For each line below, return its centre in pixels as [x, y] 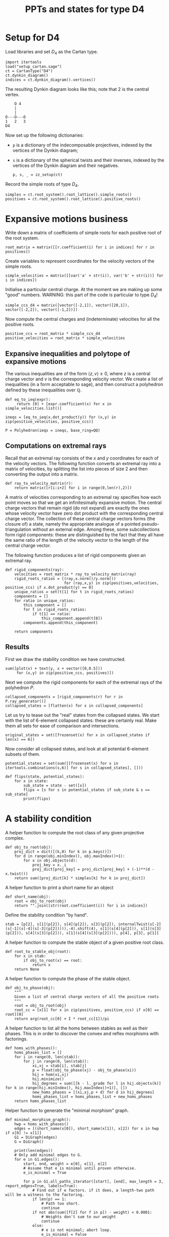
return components [34, 632]
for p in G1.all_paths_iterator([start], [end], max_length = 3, [94, 1182]
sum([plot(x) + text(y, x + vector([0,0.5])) [54, 668]
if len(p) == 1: [49, 1199]
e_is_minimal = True [45, 1172]
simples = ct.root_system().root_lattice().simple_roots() [69, 194]
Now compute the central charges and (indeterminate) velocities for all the [82, 319]
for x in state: [32, 781]
